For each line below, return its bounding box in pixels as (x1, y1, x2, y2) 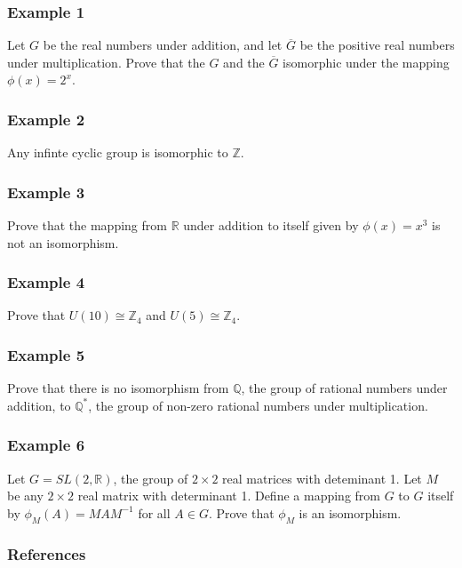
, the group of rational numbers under (241, 379, 448, 397)
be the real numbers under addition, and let (43, 36, 283, 54)
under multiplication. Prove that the (7, 52, 205, 71)
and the (223, 52, 265, 71)
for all (138, 503, 171, 522)
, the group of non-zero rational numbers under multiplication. (88, 396, 428, 414)
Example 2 (7, 108, 85, 130)
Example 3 (7, 180, 85, 203)
